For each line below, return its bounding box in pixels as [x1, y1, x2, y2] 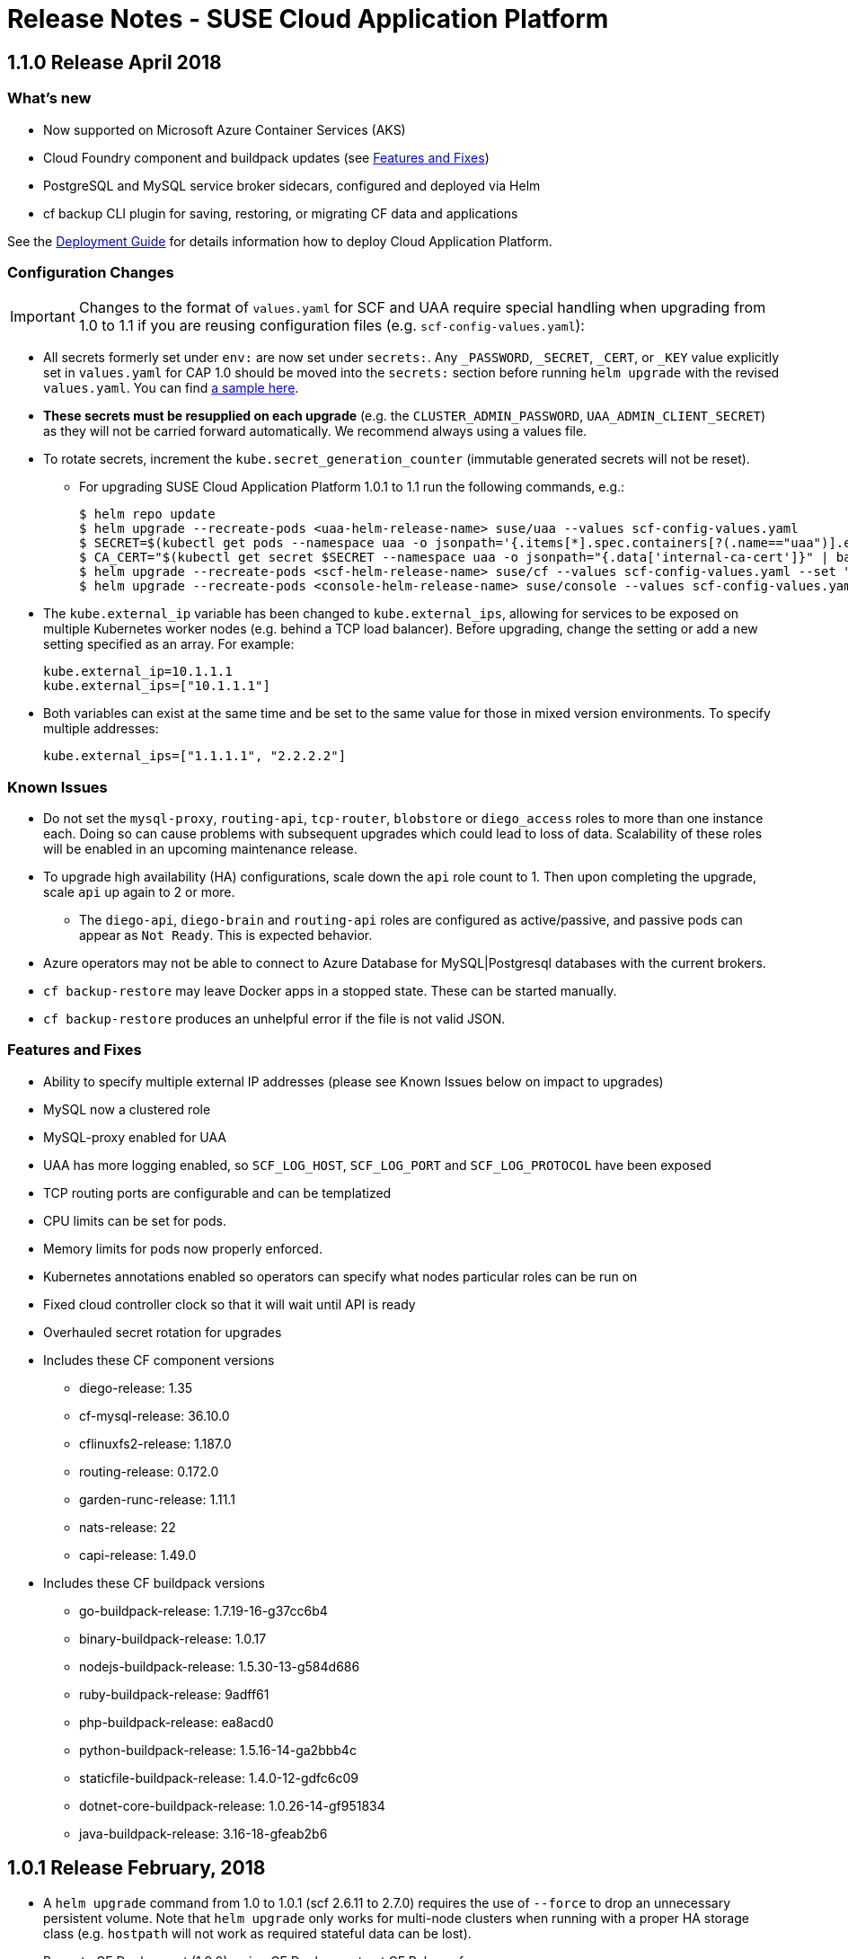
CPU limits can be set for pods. [43, 1212, 227, 1228]
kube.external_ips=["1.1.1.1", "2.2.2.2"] [43, 749, 347, 764]
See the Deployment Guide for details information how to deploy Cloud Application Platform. [7, 233, 552, 249]
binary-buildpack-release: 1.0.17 [79, 1630, 267, 1646]
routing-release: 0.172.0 [79, 1463, 219, 1479]
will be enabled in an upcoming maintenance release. [43, 841, 358, 857]
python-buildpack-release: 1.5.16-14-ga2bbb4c [79, 1742, 357, 1758]
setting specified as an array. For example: [43, 636, 295, 652]
